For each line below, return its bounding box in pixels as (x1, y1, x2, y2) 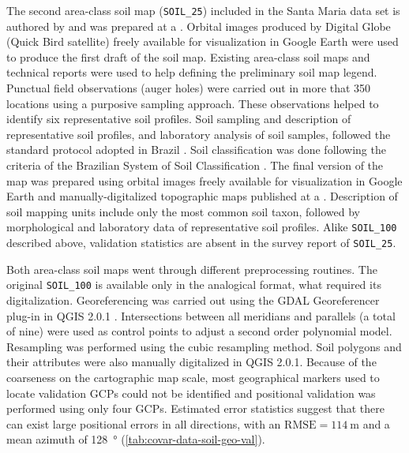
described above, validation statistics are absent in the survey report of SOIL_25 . (6, 234, 396, 251)
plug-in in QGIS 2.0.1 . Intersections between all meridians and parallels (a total (6, 307, 396, 324)
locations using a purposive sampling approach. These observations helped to (6, 95, 379, 111)
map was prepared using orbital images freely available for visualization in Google (6, 172, 403, 189)
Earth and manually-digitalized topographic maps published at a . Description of (6, 188, 398, 204)
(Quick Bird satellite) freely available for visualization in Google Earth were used (6, 33, 399, 50)
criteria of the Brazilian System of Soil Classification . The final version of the (6, 157, 384, 173)
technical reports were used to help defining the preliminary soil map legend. (6, 64, 377, 80)
